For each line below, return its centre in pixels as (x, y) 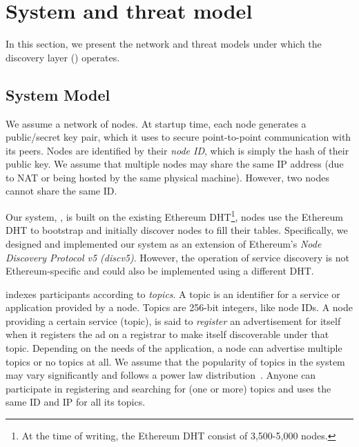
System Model (58, 94)
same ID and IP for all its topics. (76, 402)
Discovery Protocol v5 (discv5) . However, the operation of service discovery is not (178, 257)
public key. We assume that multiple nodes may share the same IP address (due (175, 164)
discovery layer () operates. (63, 57)
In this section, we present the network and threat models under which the (164, 44)
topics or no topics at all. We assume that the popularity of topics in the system (175, 361)
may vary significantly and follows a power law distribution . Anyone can (161, 375)
